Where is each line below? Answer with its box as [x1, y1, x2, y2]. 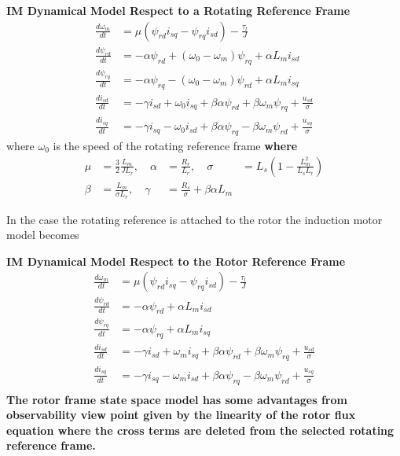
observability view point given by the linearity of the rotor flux [6, 406, 356, 423]
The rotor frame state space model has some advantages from [6, 391, 347, 407]
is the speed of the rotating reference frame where [53, 137, 298, 153]
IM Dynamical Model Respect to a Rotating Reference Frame [6, 2, 350, 18]
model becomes [6, 226, 79, 243]
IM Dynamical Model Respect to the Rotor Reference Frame [6, 252, 346, 269]
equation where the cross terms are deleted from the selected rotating [6, 421, 394, 438]
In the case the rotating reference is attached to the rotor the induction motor [6, 211, 383, 227]
